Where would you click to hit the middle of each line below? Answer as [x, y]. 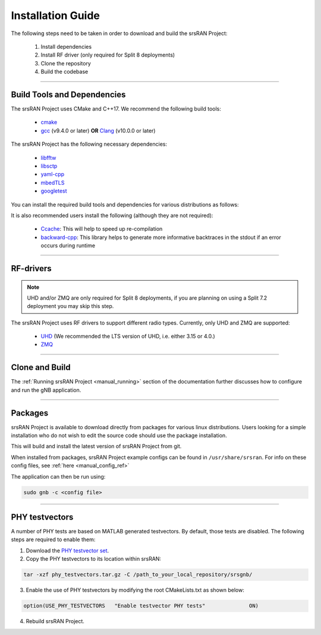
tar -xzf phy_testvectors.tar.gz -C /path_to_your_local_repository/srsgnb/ [138, 575]
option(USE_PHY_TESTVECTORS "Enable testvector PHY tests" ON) [141, 606]
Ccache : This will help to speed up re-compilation [102, 229]
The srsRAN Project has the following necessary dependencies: [89, 144]
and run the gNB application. [46, 390]
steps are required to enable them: [53, 540]
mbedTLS [53, 183]
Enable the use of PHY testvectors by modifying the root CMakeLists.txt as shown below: [135, 590]
